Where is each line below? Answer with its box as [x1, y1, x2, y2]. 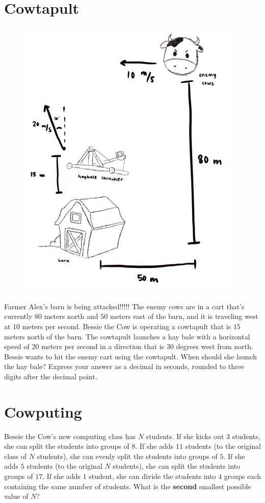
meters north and [44, 311, 98, 322]
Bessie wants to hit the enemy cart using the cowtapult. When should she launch [4, 351, 257, 361]
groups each [224, 470, 261, 481]
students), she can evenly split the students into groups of [37, 450, 218, 461]
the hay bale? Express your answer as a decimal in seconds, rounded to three [4, 361, 244, 372]
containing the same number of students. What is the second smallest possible [4, 481, 251, 491]
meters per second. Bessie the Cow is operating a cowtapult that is [22, 321, 231, 331]
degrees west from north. [176, 341, 253, 352]
